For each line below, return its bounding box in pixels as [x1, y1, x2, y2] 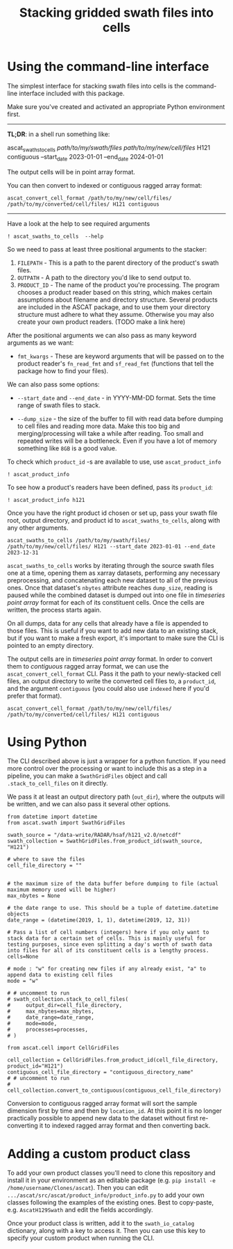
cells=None [7, 954, 39, 961]
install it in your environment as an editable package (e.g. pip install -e [7, 1176, 216, 1184]
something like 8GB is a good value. [17, 443, 117, 452]
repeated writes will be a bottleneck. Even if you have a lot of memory [17, 436, 217, 445]
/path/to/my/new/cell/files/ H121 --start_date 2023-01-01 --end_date [7, 543, 216, 550]
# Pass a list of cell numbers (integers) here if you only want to [7, 929, 209, 936]
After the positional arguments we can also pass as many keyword [7, 331, 197, 339]
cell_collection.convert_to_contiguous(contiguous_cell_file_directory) [7, 1087, 222, 1094]
